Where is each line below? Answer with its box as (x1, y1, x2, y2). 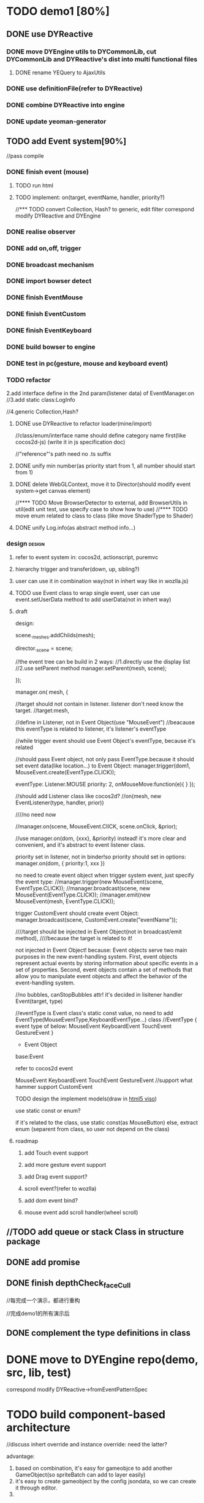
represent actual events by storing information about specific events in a (15, 960, 198, 967)
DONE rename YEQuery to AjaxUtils (15, 69, 106, 76)
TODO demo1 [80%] (6, 4, 110, 18)
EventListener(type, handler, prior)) (15, 799, 104, 806)
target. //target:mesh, (15, 707, 69, 714)
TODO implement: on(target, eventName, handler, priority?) (15, 194, 165, 201)
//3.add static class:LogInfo (6, 396, 75, 404)
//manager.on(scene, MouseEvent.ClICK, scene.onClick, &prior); (15, 823, 178, 830)
